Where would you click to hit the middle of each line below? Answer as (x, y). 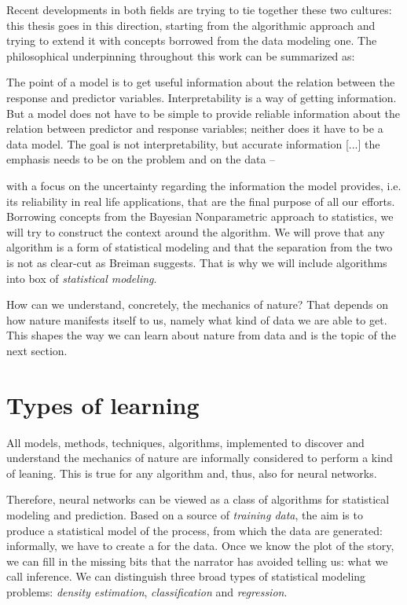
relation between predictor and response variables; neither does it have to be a (195, 128)
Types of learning (103, 404)
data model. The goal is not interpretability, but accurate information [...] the (193, 143)
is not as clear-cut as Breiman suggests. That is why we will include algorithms (197, 262)
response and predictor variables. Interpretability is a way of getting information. (202, 97)
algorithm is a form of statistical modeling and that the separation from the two (200, 247)
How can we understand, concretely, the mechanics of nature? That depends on (198, 304)
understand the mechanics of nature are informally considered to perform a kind (200, 458)
